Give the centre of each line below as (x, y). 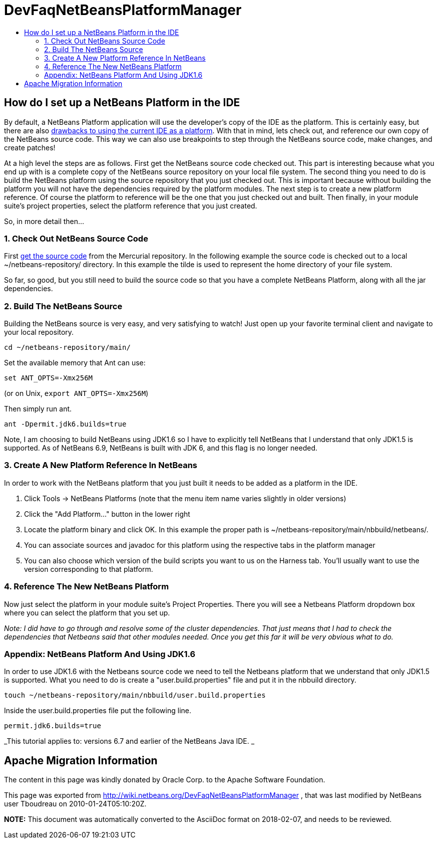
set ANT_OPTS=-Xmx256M (49, 378)
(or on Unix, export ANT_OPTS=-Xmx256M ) (76, 393)
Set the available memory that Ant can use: (75, 363)
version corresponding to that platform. (89, 569)
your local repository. (39, 332)
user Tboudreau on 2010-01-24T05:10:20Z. (75, 804)
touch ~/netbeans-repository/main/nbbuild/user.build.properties (135, 695)
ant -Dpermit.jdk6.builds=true (65, 424)
